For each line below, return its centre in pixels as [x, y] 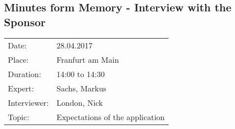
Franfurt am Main [88, 59]
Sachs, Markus [81, 88]
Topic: [19, 117]
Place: [18, 59]
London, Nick [80, 102]
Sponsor [25, 21]
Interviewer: [28, 102]
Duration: [25, 74]
